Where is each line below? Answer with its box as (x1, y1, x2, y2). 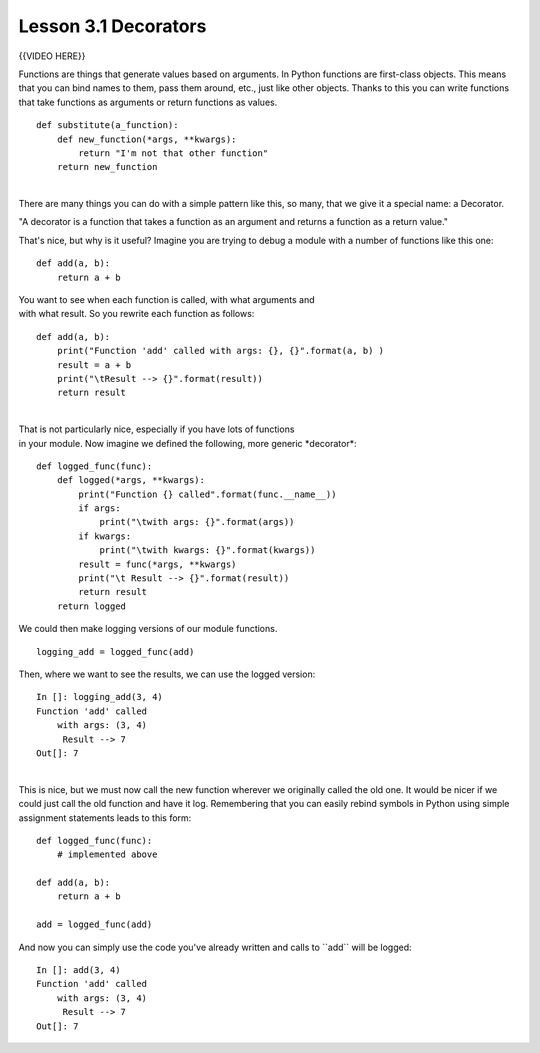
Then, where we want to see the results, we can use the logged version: (18, 668, 316, 680)
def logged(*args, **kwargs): (56, 475, 205, 486)
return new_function (56, 161, 158, 173)
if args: (78, 503, 121, 514)
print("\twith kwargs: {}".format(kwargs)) (99, 545, 316, 556)
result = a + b (56, 359, 132, 370)
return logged (56, 600, 127, 612)
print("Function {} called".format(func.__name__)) (78, 488, 337, 500)
